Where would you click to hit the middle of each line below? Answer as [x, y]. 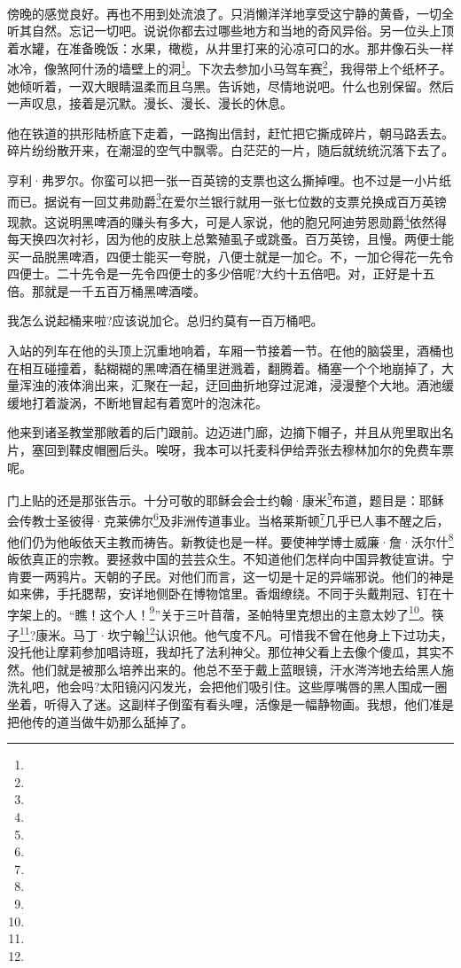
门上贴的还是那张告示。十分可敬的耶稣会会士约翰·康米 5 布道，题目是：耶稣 [226, 499]
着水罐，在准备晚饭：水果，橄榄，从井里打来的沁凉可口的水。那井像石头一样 [230, 47]
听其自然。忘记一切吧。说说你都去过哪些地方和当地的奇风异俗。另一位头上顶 [230, 31]
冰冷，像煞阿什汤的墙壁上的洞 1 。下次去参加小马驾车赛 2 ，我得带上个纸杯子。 [230, 67]
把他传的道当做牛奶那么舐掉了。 [100, 721]
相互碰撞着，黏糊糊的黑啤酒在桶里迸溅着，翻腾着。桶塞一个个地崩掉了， [230, 367]
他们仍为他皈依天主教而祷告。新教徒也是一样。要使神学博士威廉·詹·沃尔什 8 [230, 540]
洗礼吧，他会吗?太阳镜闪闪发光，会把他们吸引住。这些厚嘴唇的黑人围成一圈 [227, 687]
